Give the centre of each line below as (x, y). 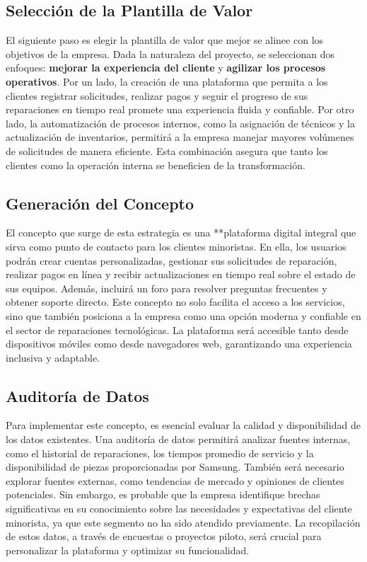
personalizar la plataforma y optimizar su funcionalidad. (128, 550)
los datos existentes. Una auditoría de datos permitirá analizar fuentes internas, (178, 439)
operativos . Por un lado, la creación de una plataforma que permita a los (167, 81)
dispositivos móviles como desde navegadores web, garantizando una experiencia (179, 344)
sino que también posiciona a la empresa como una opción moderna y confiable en (183, 315)
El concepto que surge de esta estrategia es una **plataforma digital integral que (181, 233)
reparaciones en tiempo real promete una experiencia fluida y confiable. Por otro (180, 109)
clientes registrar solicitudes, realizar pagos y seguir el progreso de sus (157, 95)
